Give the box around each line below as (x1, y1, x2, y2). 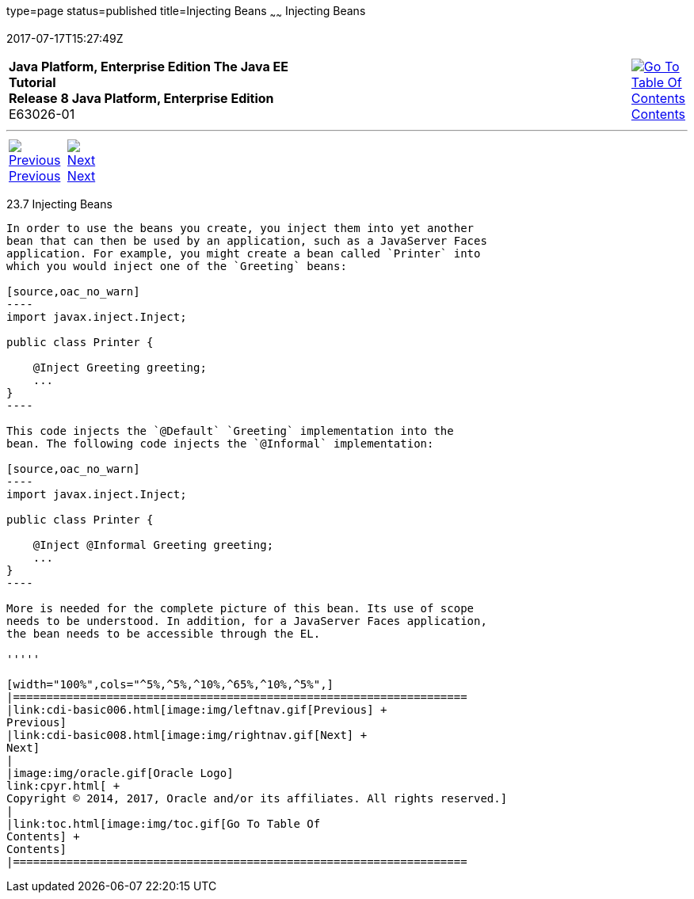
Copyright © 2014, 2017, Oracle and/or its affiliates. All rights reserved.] (6, 791, 508, 805)
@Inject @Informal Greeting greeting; (32, 538, 274, 551)
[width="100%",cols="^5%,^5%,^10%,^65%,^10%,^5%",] (6, 677, 334, 691)
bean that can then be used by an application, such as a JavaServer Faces (6, 234, 487, 247)
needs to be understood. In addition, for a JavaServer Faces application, (6, 614, 487, 627)
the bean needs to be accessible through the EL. (6, 627, 321, 640)
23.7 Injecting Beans (6, 196, 112, 211)
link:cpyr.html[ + (6, 779, 120, 792)
